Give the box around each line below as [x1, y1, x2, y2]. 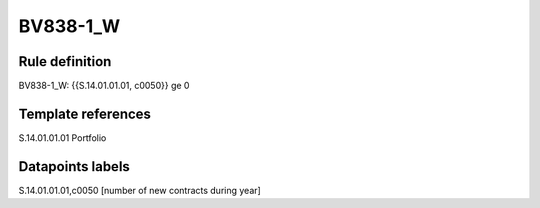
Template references [18, 105, 152, 122]
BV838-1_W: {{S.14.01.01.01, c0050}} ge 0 [18, 80, 190, 92]
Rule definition [18, 53, 112, 70]
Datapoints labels [18, 158, 130, 175]
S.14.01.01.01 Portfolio [18, 131, 107, 144]
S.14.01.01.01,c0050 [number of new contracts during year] [18, 184, 262, 196]
